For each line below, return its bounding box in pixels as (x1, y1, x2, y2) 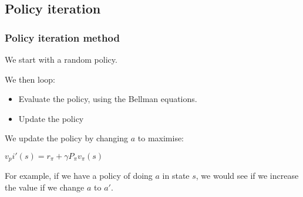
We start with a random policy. (5, 53, 117, 65)
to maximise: (137, 132, 184, 144)
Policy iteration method (5, 30, 120, 45)
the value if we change (5, 181, 85, 193)
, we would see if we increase (196, 169, 299, 182)
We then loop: (5, 73, 55, 85)
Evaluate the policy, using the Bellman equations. (18, 93, 197, 105)
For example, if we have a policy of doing (5, 169, 153, 182)
